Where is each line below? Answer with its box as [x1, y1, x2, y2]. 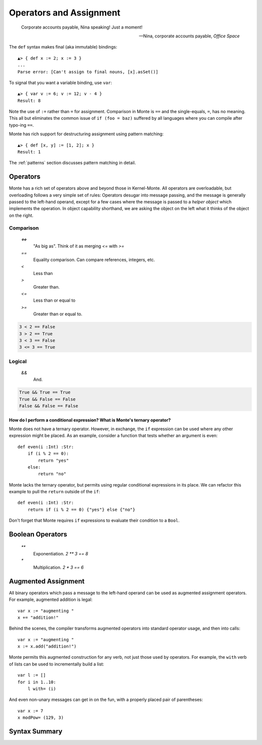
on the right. [9, 212, 33, 218]
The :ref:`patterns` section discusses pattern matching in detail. [9, 160, 136, 166]
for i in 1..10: [17, 679, 56, 685]
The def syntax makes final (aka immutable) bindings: [9, 44, 117, 50]
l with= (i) [27, 686, 56, 692]
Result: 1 [17, 149, 41, 155]
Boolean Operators [9, 530, 67, 538]
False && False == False [19, 403, 79, 408]
